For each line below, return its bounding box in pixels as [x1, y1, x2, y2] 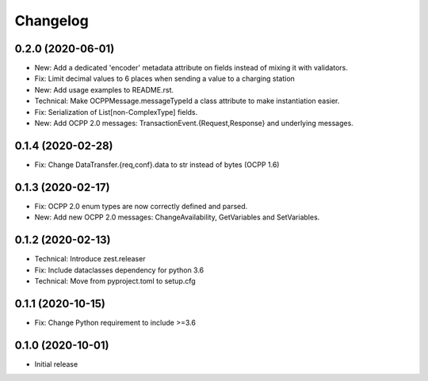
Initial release [34, 359, 78, 368]
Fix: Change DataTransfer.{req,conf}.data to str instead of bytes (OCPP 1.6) [34, 159, 280, 170]
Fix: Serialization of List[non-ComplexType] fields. [34, 107, 198, 116]
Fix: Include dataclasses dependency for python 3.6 [34, 265, 204, 275]
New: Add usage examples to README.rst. [34, 85, 174, 94]
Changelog [14, 12, 89, 29]
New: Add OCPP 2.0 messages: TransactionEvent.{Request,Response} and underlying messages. [34, 119, 354, 128]
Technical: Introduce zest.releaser [34, 254, 146, 264]
